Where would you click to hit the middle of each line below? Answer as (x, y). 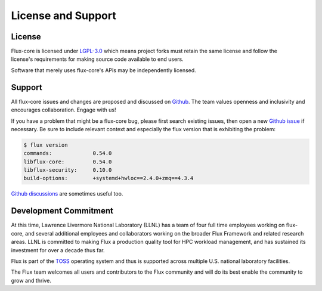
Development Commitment (62, 211)
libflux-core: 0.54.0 (68, 162)
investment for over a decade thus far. (58, 250)
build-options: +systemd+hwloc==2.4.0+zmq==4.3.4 (109, 178)
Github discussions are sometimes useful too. (67, 194)
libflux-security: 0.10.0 (68, 170)
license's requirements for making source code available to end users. (97, 59)
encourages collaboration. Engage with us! (64, 110)
